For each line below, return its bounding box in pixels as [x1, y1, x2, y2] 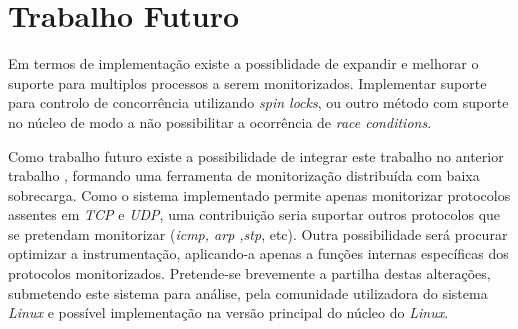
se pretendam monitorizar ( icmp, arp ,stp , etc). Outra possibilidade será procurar [8, 223, 508, 244]
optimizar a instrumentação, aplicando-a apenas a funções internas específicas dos [8, 243, 509, 264]
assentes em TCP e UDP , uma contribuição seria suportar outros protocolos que [8, 204, 501, 225]
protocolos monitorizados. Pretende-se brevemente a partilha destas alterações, [8, 263, 491, 284]
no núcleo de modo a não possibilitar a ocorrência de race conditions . [8, 111, 432, 132]
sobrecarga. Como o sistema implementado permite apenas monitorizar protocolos [8, 184, 511, 205]
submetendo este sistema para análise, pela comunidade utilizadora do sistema [8, 282, 488, 303]
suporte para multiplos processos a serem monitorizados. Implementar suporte [8, 72, 487, 93]
